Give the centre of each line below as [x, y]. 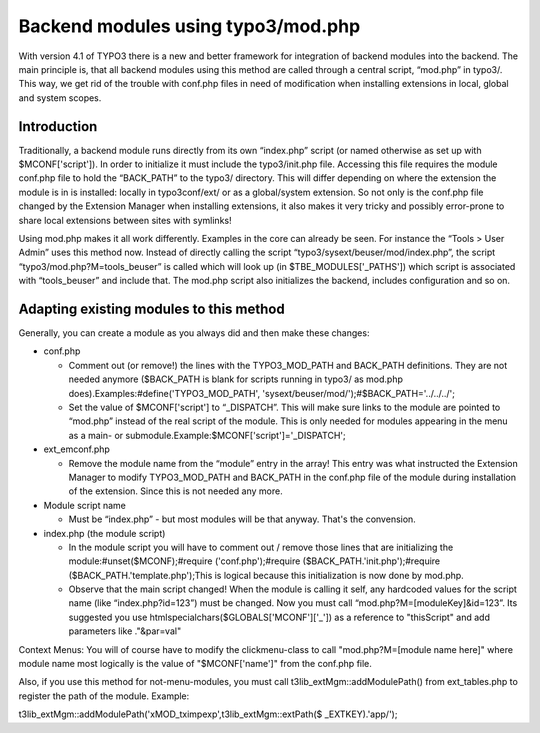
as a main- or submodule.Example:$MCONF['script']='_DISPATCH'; [207, 435]
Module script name [85, 505]
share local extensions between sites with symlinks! [125, 220]
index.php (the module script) [104, 533]
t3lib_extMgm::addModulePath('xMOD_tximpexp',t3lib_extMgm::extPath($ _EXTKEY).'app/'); [208, 714]
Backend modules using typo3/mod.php [189, 26]
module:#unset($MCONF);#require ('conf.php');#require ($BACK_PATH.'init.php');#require [254, 561]
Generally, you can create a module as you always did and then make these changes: [194, 333]
